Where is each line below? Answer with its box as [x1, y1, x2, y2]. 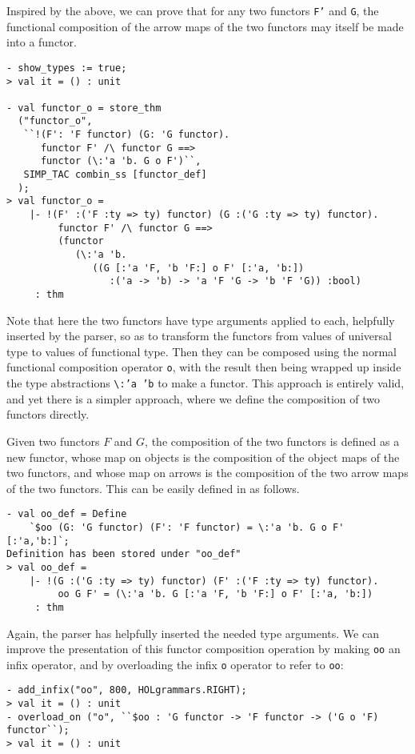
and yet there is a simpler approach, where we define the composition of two [6, 390, 381, 407]
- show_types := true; [6, 62, 127, 74]
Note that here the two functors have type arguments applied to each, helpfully [6, 311, 395, 328]
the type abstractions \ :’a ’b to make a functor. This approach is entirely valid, [6, 375, 405, 391]
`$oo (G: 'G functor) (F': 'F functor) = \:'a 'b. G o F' [29, 521, 345, 533]
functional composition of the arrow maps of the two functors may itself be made [6, 18, 404, 34]
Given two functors [6, 432, 100, 449]
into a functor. [6, 34, 77, 50]
